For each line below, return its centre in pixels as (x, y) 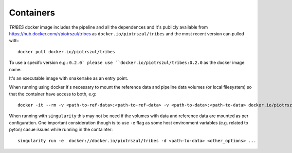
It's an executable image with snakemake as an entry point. (69, 78)
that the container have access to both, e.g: (53, 94)
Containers (32, 13)
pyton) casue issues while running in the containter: (61, 130)
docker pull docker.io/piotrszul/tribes (66, 52)
